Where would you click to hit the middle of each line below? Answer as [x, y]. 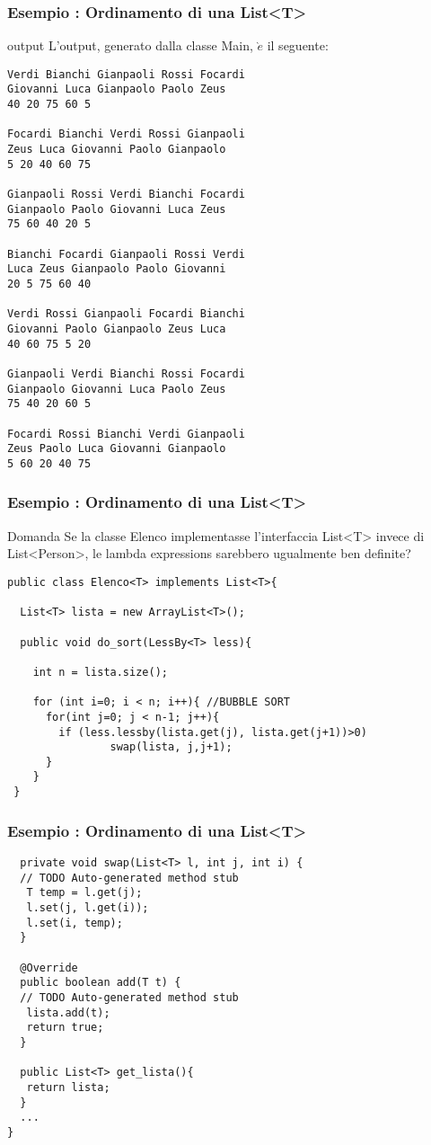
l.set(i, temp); [75, 923]
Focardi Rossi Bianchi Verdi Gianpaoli [126, 434]
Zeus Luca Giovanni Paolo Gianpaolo [117, 150]
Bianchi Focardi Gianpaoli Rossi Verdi [126, 254]
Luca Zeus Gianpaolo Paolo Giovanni [117, 269]
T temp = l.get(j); [84, 893]
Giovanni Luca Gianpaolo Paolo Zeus [117, 89]
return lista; [68, 1087]
